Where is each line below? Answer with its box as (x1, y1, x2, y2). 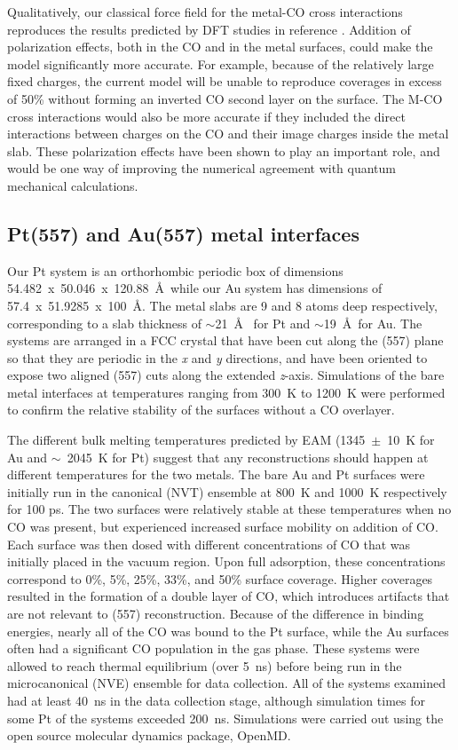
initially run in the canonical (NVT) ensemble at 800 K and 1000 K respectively (7, 482, 447, 501)
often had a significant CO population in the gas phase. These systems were (7, 639, 420, 658)
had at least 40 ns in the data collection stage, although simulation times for (7, 691, 425, 709)
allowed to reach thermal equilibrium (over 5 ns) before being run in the (7, 656, 402, 675)
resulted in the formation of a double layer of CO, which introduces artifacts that (7, 587, 450, 605)
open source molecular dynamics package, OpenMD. (7, 726, 291, 745)
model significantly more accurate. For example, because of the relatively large (7, 54, 434, 73)
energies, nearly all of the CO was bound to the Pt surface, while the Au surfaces (7, 621, 449, 640)
